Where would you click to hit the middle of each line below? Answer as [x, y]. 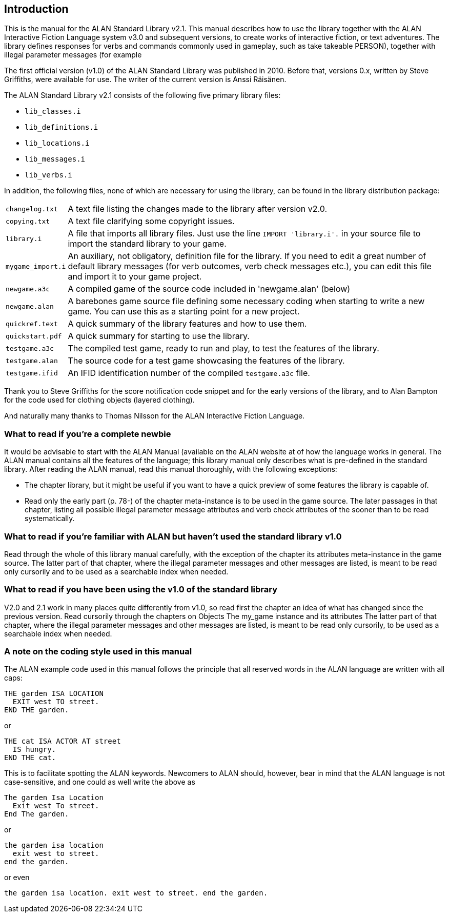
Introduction [36, 9]
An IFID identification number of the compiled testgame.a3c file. [189, 373]
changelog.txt [32, 209]
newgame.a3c [28, 289]
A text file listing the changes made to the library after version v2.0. [198, 209]
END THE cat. [30, 758]
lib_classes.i [53, 112]
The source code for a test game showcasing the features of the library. [206, 361]
